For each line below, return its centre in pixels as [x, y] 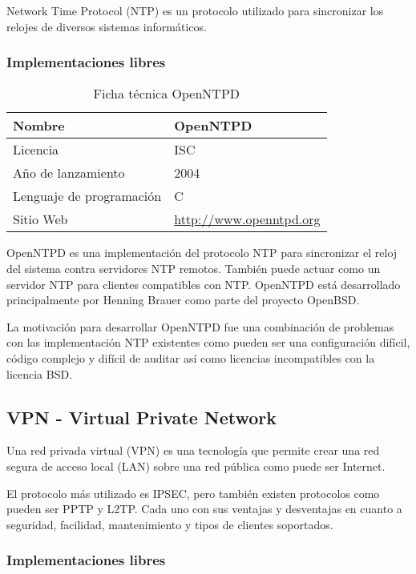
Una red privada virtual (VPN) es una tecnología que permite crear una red [193, 450]
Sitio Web [40, 219]
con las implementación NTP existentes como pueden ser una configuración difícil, [208, 342]
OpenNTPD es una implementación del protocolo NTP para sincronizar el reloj [202, 253]
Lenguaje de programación [87, 196]
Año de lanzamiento [69, 173]
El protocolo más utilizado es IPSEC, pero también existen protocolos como [193, 493]
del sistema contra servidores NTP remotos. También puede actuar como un [194, 268]
